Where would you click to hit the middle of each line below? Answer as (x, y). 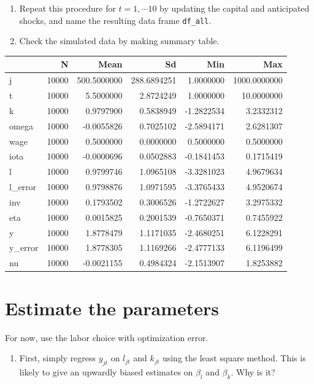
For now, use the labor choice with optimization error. (107, 337)
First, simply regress (58, 358)
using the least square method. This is (234, 358)
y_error (24, 248)
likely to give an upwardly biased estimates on (106, 371)
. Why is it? (253, 371)
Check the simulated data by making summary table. (119, 41)
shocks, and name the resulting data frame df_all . (115, 20)
